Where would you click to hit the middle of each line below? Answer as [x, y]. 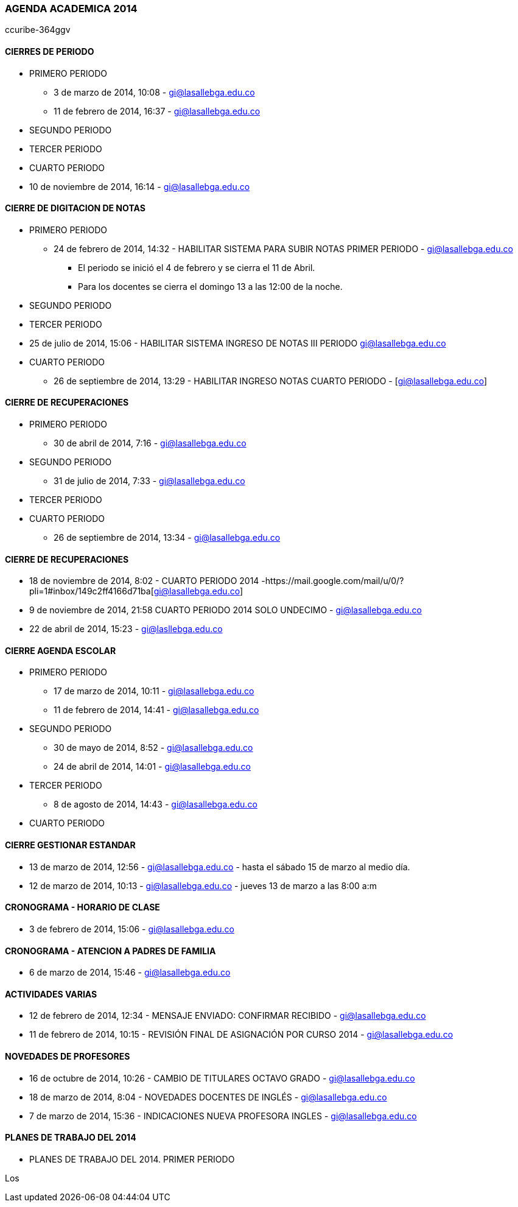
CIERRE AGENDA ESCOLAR [61, 650]
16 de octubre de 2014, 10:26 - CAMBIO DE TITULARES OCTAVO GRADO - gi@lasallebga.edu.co [222, 1078]
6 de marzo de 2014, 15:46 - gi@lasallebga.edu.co [130, 973]
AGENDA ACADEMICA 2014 [71, 9]
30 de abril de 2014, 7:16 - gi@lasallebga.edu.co [150, 443]
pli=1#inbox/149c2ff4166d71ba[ [92, 591]
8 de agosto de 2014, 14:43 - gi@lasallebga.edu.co [156, 804]
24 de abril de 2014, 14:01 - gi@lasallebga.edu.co [152, 767]
